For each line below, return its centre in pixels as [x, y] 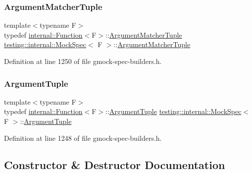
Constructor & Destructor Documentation [115, 164]
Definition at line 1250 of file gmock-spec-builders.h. [83, 61]
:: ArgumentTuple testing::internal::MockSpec [174, 111]
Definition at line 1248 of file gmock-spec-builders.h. [83, 138]
